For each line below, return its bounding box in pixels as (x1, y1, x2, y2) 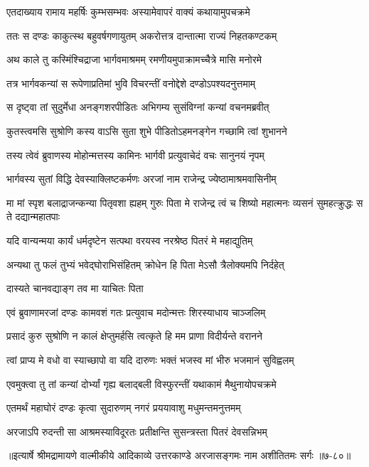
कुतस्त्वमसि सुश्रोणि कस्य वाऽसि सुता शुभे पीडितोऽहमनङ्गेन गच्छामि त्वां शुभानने (6, 123, 287, 138)
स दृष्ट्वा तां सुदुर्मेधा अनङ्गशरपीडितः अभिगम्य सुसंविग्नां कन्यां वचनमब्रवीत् (6, 100, 269, 114)
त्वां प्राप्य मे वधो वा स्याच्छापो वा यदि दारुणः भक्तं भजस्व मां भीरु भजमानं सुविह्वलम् (6, 352, 294, 367)
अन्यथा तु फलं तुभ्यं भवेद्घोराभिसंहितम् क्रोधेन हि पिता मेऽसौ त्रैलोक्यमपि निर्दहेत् (6, 257, 284, 272)
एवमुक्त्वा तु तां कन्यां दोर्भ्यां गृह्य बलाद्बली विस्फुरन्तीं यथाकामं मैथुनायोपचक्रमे (6, 376, 277, 391)
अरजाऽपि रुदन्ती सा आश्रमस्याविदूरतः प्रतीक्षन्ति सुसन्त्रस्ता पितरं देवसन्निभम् (6, 424, 267, 439)
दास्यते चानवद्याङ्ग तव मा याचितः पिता (6, 281, 144, 296)
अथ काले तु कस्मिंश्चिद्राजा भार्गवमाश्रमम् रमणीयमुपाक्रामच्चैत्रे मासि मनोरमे (6, 52, 262, 67)
